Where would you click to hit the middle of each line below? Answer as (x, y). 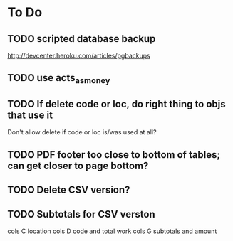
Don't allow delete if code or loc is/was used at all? (82, 132)
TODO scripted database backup (82, 39)
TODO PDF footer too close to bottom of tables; (114, 155)
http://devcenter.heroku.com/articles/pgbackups (79, 55)
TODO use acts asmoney (59, 79)
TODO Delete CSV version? (69, 190)
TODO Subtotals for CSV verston (81, 214)
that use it (30, 115)
